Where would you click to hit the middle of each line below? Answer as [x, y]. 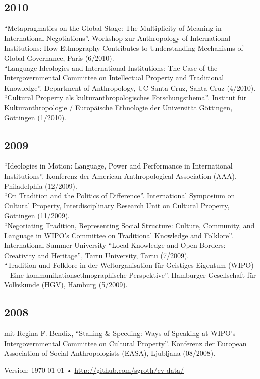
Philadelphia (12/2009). [41, 185]
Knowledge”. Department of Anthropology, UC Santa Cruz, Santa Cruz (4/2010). [130, 87]
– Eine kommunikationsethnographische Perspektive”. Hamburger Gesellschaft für [130, 275]
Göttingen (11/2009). [37, 215]
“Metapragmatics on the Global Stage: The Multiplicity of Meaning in [113, 28]
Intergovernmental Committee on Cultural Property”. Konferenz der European [125, 343]
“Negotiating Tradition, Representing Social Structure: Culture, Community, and [129, 225]
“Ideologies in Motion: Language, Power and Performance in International [118, 166]
